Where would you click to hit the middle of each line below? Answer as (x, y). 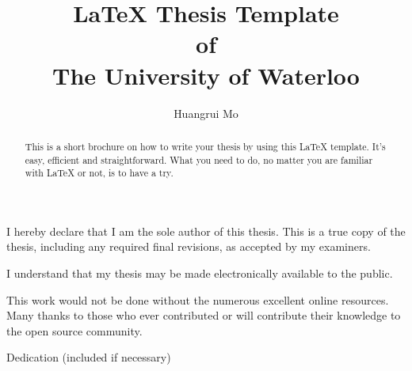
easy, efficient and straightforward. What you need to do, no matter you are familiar (199, 159)
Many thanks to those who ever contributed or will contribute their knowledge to (204, 315)
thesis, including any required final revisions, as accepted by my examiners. (189, 246)
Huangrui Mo (206, 113)
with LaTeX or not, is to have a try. (99, 173)
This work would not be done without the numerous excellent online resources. (198, 299)
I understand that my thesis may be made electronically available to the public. (200, 273)
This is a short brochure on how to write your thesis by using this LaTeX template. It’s (205, 146)
